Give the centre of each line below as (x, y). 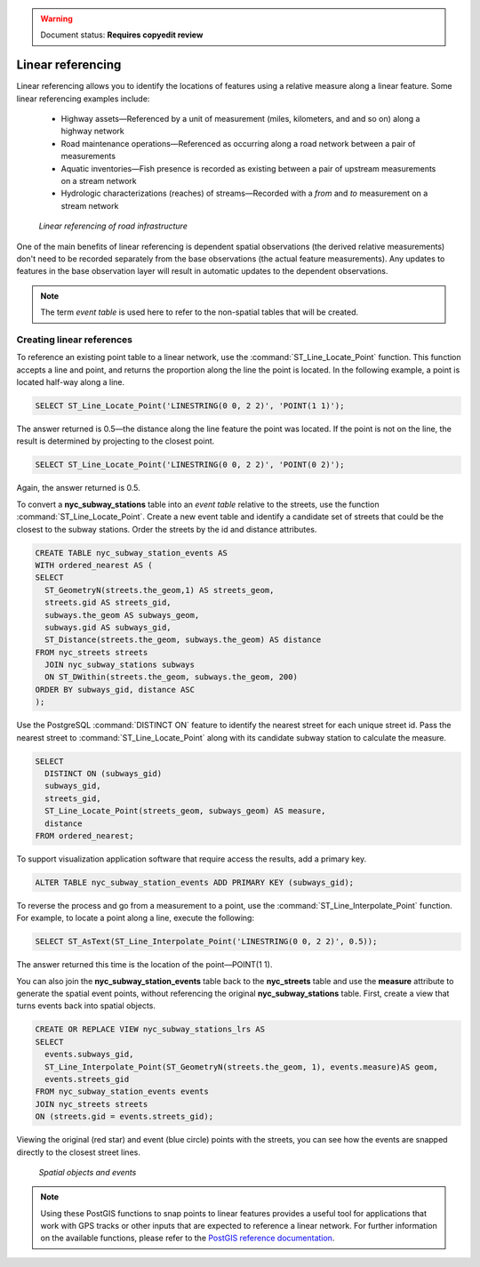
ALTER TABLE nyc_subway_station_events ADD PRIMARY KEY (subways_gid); (195, 882)
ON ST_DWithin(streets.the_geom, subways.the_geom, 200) (171, 677)
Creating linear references (75, 340)
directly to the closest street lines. (79, 1152)
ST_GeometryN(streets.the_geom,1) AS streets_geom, (160, 590)
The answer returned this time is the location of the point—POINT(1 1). (144, 965)
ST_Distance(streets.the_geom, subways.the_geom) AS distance (183, 640)
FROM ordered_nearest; (84, 835)
